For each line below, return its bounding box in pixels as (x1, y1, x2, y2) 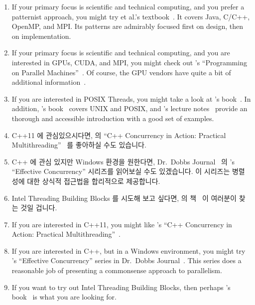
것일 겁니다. (20, 202, 57, 213)
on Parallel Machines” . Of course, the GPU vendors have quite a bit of (11, 67, 231, 77)
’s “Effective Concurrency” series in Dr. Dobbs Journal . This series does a (11, 255, 242, 266)
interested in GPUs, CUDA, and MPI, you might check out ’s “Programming (11, 57, 247, 67)
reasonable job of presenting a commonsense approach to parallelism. (11, 265, 222, 276)
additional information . (11, 77, 86, 87)
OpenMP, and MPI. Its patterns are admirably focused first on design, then (11, 21, 243, 31)
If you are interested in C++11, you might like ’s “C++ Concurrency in (11, 219, 232, 229)
